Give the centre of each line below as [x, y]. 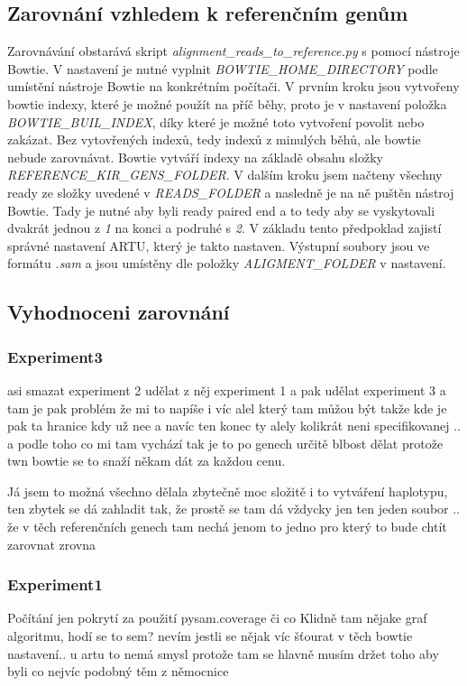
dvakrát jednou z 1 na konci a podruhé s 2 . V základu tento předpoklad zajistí [224, 228]
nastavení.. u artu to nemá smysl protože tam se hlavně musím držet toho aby [223, 653]
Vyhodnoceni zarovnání [119, 312]
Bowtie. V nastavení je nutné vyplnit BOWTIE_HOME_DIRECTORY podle [223, 68]
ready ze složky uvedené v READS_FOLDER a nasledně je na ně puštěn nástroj [231, 192]
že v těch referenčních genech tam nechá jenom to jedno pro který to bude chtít [227, 527]
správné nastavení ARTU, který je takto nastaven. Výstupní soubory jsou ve [219, 245]
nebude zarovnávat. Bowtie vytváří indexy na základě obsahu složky [195, 157]
